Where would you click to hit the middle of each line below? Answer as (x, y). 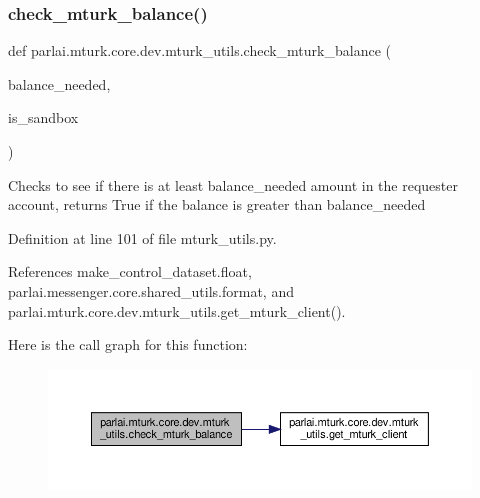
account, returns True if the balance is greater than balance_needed (217, 204)
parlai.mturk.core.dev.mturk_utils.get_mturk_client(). (177, 310)
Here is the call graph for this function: (128, 344)
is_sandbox (43, 117)
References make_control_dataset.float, (130, 271)
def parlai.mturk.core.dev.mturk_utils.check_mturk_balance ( (199, 50)
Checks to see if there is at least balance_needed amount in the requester (233, 184)
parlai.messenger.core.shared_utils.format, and (151, 290)
